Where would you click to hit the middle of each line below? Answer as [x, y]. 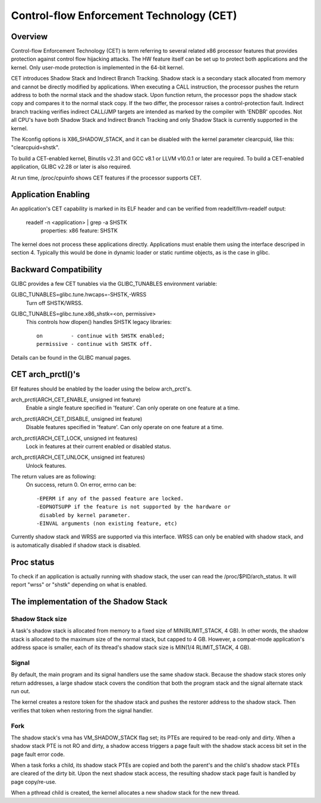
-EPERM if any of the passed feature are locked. [110, 498]
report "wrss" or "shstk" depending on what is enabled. [79, 585]
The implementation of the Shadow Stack [89, 601]
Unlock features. [46, 465]
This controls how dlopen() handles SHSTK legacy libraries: [99, 322]
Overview [29, 37]
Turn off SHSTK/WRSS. [54, 303]
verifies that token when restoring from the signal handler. [82, 710]
